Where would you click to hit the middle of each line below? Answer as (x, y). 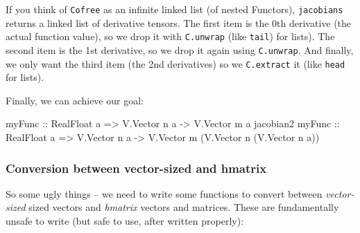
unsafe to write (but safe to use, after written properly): (125, 221)
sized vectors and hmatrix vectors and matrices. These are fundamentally (184, 207)
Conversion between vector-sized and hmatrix (136, 168)
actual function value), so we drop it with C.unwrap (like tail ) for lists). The (170, 36)
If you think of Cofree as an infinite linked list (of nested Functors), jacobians (174, 9)
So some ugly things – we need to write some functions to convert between (164, 193)
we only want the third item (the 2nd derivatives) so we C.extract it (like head (175, 63)
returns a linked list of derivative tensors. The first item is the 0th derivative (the (179, 22)
